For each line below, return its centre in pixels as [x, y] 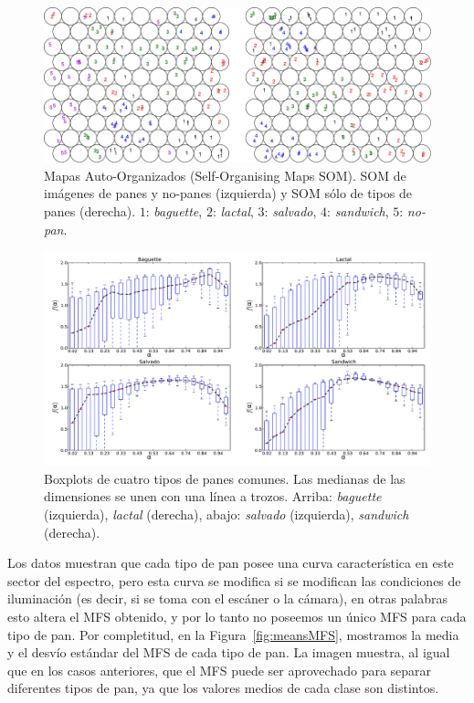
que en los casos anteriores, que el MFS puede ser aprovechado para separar [220, 670]
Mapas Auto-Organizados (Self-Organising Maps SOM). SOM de [225, 175]
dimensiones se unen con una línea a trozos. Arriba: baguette [213, 496]
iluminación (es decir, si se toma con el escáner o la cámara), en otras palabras [228, 598]
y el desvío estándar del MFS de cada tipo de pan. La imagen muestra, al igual [229, 652]
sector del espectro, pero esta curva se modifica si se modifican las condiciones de [234, 580]
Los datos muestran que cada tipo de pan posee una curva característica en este [231, 563]
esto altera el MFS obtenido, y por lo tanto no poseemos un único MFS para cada [237, 617]
